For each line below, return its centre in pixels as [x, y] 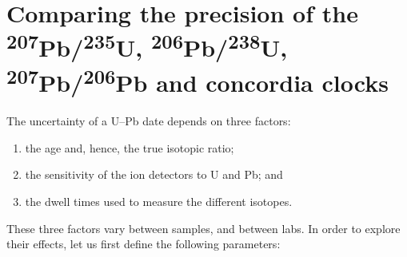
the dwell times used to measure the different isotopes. [159, 201]
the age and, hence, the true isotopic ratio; [130, 147]
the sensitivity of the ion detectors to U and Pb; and [154, 174]
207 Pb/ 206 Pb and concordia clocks [198, 81]
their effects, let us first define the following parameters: [144, 244]
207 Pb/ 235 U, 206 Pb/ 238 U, [147, 46]
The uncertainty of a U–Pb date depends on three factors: [149, 121]
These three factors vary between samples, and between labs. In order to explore [203, 228]
